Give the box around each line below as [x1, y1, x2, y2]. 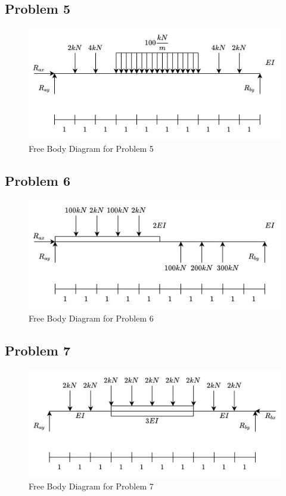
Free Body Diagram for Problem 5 [29, 142, 154, 154]
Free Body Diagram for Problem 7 [29, 479, 154, 492]
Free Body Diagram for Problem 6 [29, 311, 154, 324]
